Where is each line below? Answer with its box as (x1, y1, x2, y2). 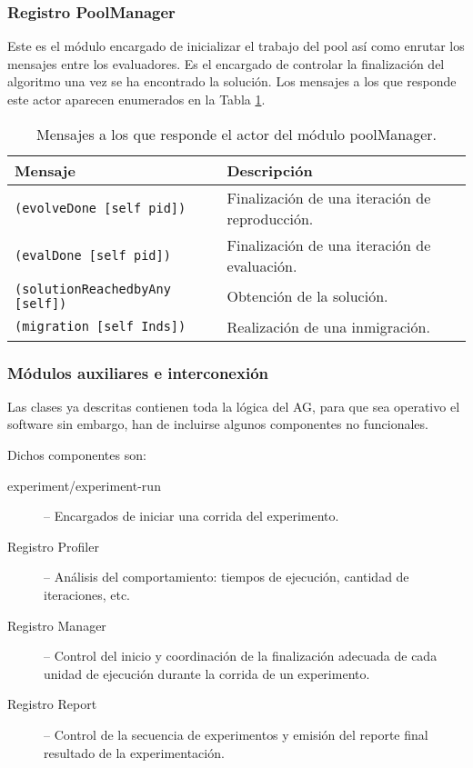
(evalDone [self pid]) (15, 247, 171, 263)
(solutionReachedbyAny (15, 281, 171, 296)
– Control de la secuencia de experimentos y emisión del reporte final (44, 724, 428, 743)
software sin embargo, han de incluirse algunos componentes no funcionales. (7, 414, 428, 434)
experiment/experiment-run (7, 475, 161, 494)
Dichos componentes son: (7, 445, 146, 464)
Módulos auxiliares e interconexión (7, 361, 268, 384)
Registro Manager (7, 615, 106, 634)
